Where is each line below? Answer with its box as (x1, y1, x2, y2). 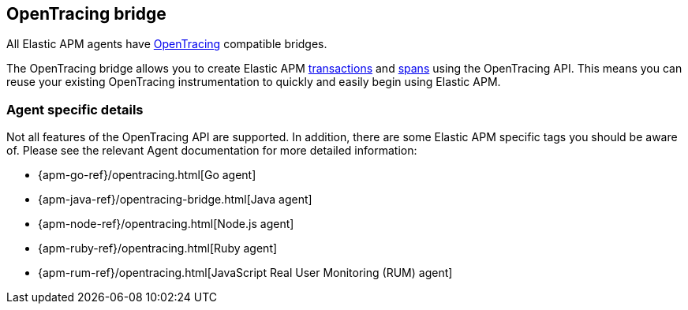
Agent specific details (6, 101, 144, 118)
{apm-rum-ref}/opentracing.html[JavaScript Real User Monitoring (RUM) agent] (38, 266, 453, 280)
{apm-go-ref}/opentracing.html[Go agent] (38, 168, 256, 182)
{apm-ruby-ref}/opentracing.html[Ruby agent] (38, 241, 278, 256)
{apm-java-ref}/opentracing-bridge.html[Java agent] (38, 192, 312, 207)
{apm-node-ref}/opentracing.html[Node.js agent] (38, 217, 294, 231)
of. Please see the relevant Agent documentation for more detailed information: (6, 144, 417, 158)
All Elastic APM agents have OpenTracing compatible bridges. (6, 37, 327, 51)
